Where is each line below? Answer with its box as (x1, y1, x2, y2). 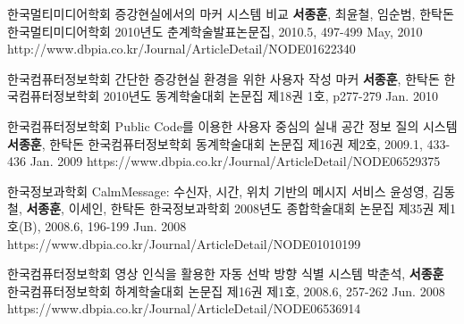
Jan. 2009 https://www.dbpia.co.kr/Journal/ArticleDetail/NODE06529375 (30, 152, 441, 170)
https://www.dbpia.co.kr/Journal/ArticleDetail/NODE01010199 (7, 234, 361, 253)
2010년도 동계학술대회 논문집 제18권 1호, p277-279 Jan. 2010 (103, 87, 438, 105)
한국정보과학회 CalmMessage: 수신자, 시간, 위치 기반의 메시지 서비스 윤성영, (7, 181, 428, 200)
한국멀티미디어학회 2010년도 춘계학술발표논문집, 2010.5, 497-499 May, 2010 (7, 21, 423, 40)
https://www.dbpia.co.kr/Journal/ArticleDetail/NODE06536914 (7, 299, 361, 318)
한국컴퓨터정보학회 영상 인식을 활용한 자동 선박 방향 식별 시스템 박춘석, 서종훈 (7, 264, 444, 283)
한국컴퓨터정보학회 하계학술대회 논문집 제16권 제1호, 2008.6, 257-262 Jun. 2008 (7, 281, 445, 300)
